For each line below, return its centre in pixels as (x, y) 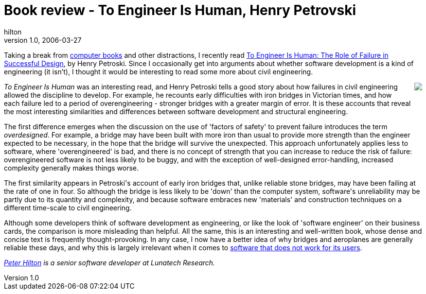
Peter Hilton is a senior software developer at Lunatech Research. (110, 262)
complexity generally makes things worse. (71, 168)
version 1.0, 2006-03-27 (43, 40)
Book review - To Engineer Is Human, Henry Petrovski (180, 10)
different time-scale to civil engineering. (68, 208)
